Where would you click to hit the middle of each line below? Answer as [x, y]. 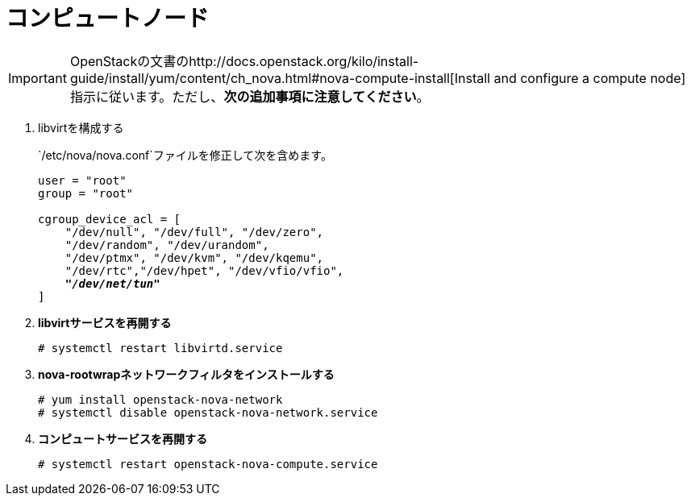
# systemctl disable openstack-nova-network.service [208, 412]
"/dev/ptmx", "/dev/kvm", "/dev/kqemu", [194, 257]
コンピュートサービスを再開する [123, 438]
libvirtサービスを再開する [105, 322]
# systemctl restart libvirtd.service [160, 348]
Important [37, 78]
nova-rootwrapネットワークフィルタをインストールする [186, 374]
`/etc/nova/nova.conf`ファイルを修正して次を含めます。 [185, 155]
